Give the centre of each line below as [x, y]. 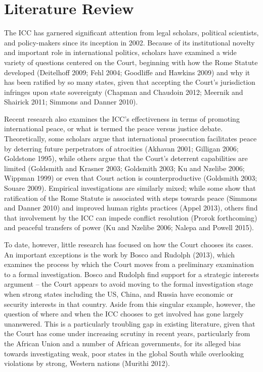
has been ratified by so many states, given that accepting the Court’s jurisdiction [130, 82]
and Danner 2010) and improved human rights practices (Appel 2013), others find [131, 208]
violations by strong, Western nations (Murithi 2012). [87, 363]
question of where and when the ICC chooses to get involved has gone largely [124, 314]
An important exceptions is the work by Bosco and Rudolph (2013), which [120, 254]
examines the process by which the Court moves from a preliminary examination [129, 264]
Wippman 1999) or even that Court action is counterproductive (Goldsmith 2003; [131, 178]
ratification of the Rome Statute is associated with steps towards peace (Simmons [131, 198]
